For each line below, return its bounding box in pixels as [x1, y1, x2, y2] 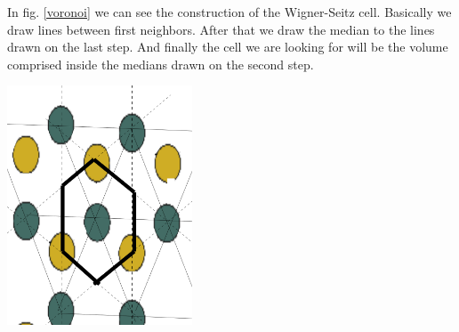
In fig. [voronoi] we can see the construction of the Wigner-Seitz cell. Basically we [7, 3, 452, 20]
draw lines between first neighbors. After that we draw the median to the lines [7, 20, 435, 38]
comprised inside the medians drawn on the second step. [7, 54, 314, 73]
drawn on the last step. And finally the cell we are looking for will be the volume [7, 37, 448, 56]
